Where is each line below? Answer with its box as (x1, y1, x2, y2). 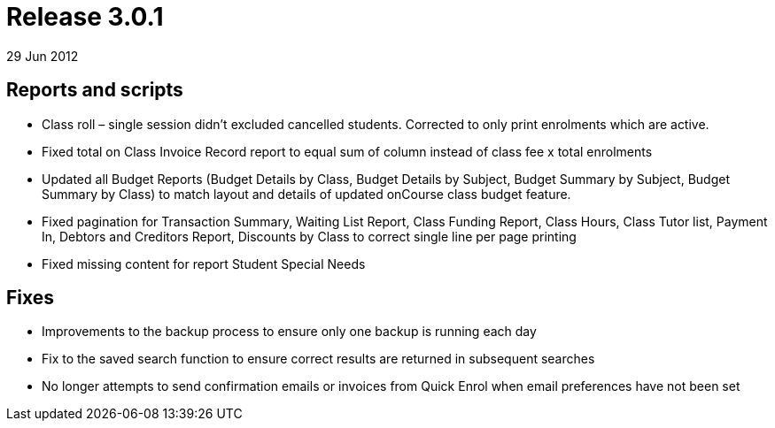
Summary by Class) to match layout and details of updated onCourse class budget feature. (42, 186, 571, 202)
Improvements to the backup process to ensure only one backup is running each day (42, 324, 537, 340)
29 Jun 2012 (6, 48, 79, 64)
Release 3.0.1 (6, 2, 164, 32)
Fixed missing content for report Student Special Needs (42, 256, 366, 271)
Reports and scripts (6, 79, 183, 102)
